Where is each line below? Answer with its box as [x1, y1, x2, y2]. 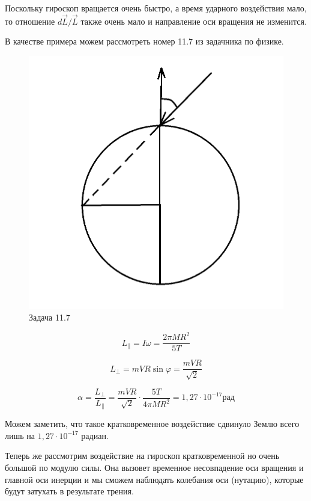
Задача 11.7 [29, 311, 70, 324]
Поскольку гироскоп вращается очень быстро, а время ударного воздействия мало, [5, 2, 307, 14]
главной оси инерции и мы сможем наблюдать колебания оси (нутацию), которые [5, 473, 304, 485]
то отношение [5, 14, 55, 27]
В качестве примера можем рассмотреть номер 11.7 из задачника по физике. [5, 35, 284, 48]
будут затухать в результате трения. [5, 485, 134, 497]
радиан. [81, 429, 109, 441]
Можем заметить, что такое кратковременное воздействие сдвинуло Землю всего [5, 417, 300, 430]
